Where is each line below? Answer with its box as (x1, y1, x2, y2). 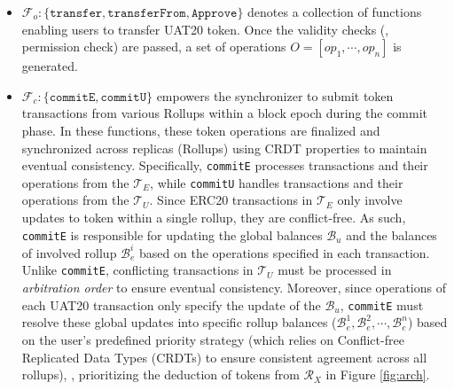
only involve (337, 191, 403, 209)
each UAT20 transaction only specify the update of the (21, 295, 321, 314)
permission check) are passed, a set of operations (21, 37, 286, 56)
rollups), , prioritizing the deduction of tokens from (21, 365, 300, 384)
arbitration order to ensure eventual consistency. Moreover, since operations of (21, 278, 447, 297)
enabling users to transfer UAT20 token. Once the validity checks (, (21, 19, 389, 38)
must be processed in (278, 261, 392, 279)
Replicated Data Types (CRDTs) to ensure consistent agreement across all (21, 347, 427, 366)
